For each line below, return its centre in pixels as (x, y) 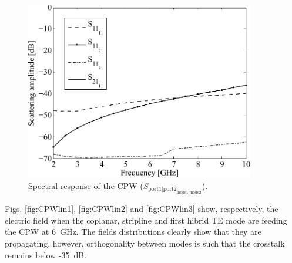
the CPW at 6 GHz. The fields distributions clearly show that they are (133, 232)
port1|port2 (162, 189)
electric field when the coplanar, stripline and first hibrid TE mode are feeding (146, 220)
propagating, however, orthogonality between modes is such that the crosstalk (145, 243)
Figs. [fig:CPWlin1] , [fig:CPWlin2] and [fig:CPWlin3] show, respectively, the (142, 209)
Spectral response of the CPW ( (86, 185)
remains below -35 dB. (46, 254)
